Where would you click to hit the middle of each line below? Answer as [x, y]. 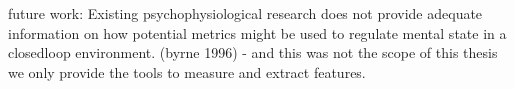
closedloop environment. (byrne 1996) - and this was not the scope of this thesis [253, 52]
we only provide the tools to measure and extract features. [187, 71]
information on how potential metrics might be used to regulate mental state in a [257, 32]
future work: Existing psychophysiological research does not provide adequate [245, 13]
